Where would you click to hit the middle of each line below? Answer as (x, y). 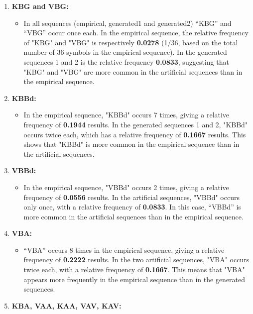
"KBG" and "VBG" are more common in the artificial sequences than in (133, 71)
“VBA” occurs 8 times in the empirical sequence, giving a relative (124, 250)
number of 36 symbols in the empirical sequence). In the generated (125, 52)
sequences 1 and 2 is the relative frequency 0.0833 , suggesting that (126, 61)
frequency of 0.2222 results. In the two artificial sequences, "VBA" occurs (136, 260)
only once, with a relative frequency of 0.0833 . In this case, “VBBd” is (132, 207)
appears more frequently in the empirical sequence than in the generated (134, 279)
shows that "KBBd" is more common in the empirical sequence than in (131, 144)
